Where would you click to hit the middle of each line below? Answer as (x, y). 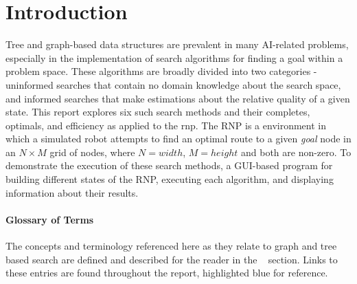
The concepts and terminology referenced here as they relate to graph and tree (171, 246)
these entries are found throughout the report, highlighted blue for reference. (167, 273)
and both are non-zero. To (296, 152)
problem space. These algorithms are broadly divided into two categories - (161, 71)
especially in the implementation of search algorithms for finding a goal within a (174, 57)
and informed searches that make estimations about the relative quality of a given (178, 98)
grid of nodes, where (92, 152)
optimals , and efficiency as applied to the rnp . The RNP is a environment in (166, 125)
